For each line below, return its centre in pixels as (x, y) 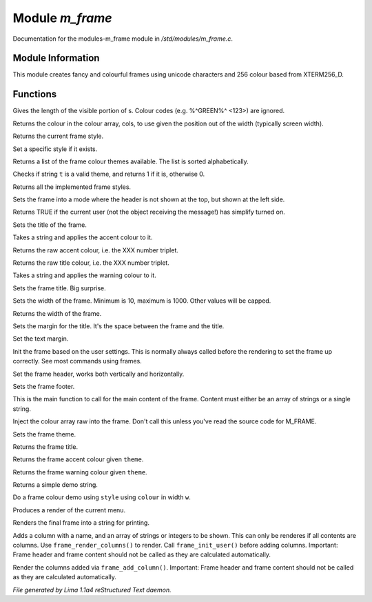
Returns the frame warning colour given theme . (80, 472)
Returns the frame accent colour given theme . (78, 459)
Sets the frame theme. (44, 434)
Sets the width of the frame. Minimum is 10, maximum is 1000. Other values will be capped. (142, 301)
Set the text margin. (41, 339)
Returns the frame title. (45, 447)
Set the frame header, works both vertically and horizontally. (99, 374)
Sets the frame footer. (44, 386)
